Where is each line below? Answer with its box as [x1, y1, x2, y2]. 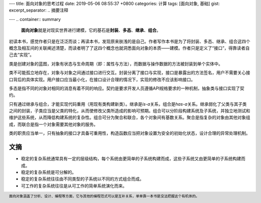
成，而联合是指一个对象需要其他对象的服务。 [9, 121, 98, 127]
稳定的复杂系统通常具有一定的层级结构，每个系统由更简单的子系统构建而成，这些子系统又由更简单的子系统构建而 [21, 156, 246, 162]
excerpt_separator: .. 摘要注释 [9, 7, 69, 13]
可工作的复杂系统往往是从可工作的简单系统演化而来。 [21, 183, 127, 188]
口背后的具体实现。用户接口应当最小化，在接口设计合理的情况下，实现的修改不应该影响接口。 [9, 77, 195, 82]
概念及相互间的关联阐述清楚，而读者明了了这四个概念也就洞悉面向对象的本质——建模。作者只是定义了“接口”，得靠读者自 [9, 45, 250, 51]
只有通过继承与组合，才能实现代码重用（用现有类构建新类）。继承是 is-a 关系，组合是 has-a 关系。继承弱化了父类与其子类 [9, 101, 247, 107]
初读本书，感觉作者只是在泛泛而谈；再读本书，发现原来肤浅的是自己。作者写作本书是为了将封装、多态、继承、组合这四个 [9, 38, 250, 44]
